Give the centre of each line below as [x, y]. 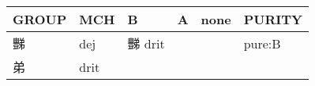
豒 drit [146, 43]
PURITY [273, 19]
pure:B [262, 43]
